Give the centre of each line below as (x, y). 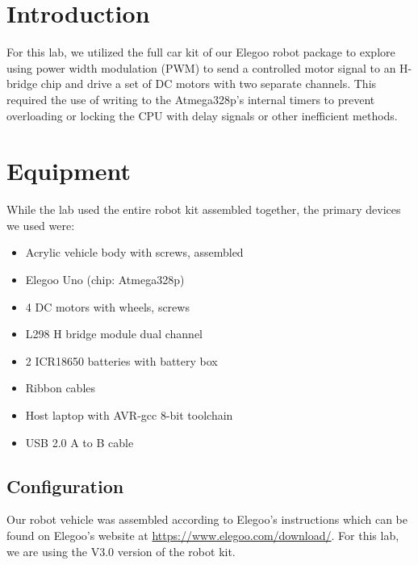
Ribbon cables (61, 388)
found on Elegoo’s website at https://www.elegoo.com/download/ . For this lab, (203, 535)
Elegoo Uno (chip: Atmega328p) (105, 279)
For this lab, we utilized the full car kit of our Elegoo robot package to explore (201, 52)
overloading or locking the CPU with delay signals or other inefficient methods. (202, 115)
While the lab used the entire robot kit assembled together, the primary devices (204, 209)
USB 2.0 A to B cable (79, 442)
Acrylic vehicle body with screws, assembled (134, 252)
